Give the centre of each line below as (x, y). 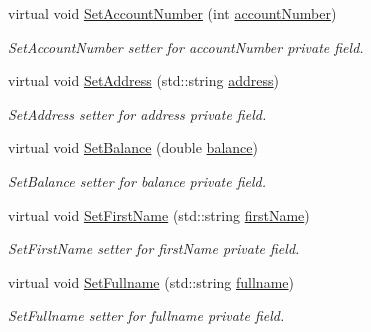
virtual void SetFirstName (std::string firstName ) (159, 214)
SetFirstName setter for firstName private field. (154, 248)
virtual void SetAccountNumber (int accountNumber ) (172, 13)
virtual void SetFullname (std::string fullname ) (151, 281)
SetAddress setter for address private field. (137, 113)
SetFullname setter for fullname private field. (146, 315)
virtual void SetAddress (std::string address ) (143, 80)
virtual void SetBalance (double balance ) (133, 147)
